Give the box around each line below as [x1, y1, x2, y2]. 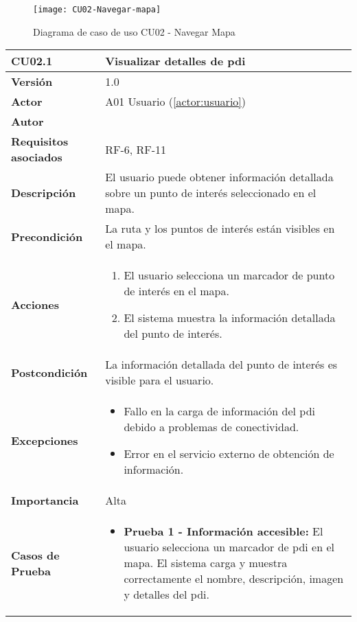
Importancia [11, 492, 79, 509]
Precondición [11, 228, 83, 244]
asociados [11, 149, 62, 165]
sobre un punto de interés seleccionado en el [105, 185, 316, 201]
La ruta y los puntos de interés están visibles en [105, 220, 335, 237]
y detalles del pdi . [124, 586, 209, 603]
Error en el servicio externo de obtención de [124, 446, 334, 462]
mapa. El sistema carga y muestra [124, 555, 288, 571]
